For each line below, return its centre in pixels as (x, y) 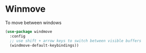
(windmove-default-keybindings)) (44, 45)
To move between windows (33, 23)
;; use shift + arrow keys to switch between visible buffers (75, 41)
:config (18, 36)
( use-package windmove (29, 31)
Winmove (25, 9)
